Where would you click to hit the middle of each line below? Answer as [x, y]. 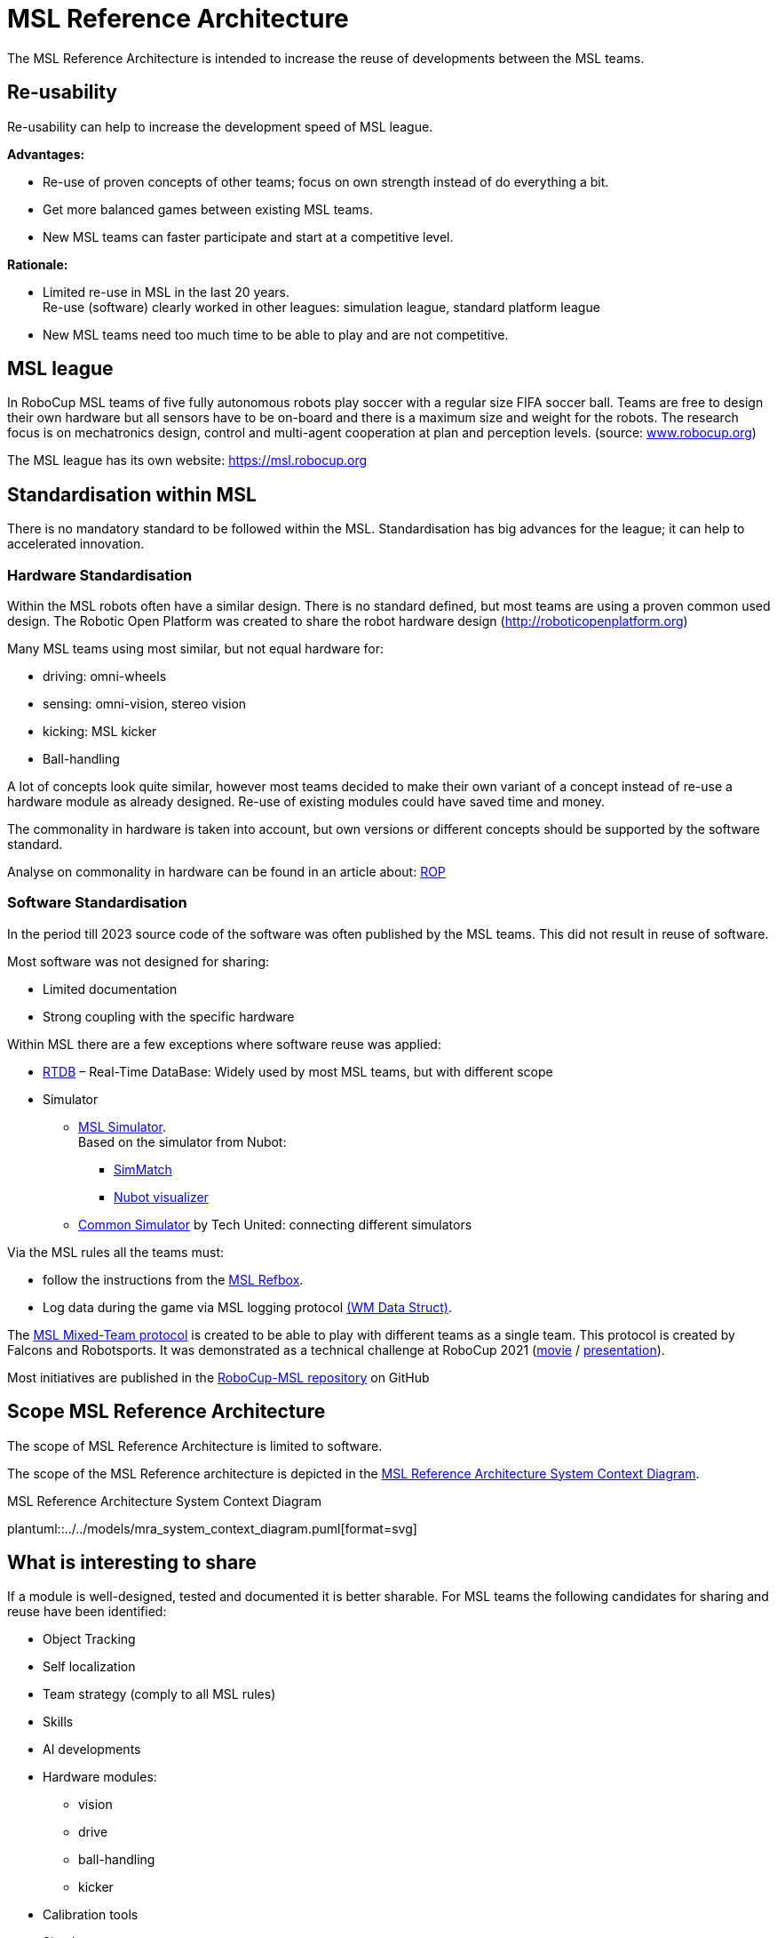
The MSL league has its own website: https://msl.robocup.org [187, 460]
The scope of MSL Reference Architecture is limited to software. [195, 1445]
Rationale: [38, 264]
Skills [58, 1722]
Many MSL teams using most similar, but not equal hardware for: [195, 649]
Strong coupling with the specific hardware [169, 1016]
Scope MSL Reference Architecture [166, 1412]
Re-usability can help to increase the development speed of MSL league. [220, 126]
